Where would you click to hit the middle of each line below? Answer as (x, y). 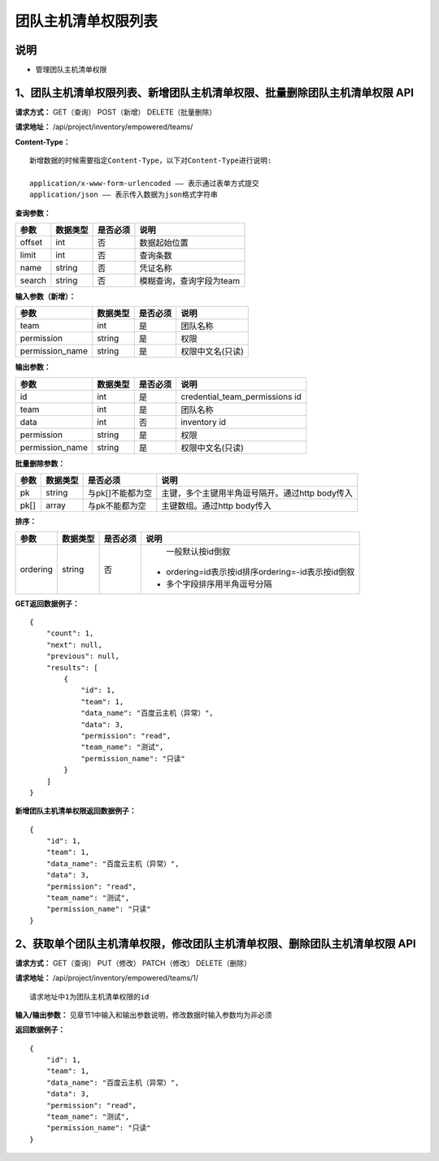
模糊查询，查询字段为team (190, 281)
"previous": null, (83, 656)
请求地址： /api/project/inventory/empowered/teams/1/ (107, 978)
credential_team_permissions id (241, 396)
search (33, 280)
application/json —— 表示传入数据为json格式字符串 (124, 195)
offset (31, 242)
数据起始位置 (164, 243)
